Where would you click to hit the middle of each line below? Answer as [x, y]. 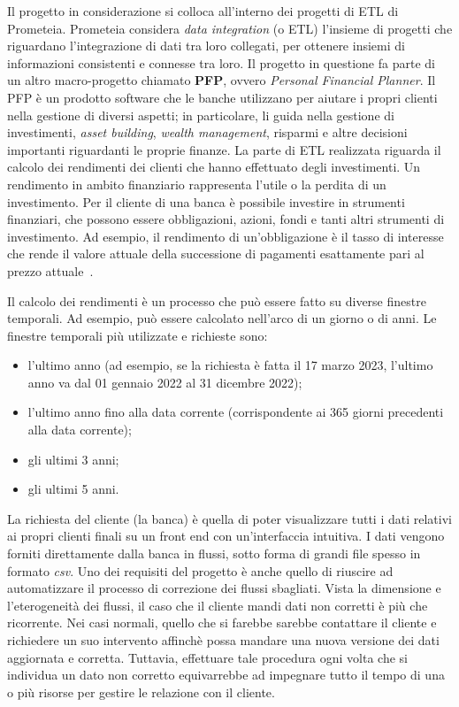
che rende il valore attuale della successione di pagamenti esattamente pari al [216, 254]
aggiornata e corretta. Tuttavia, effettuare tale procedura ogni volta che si [207, 657]
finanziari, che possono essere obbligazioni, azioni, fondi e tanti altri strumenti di [226, 219]
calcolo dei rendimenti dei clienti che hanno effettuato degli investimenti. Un [214, 167]
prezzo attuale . [50, 270]
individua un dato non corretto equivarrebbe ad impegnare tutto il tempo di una [226, 675]
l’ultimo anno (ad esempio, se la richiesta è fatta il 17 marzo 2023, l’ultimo [230, 365]
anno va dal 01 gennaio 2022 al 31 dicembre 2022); [165, 382]
